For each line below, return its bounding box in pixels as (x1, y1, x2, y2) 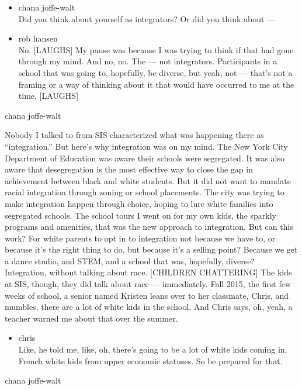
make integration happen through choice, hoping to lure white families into (5, 197, 273, 209)
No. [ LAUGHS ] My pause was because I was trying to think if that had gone (18, 43, 294, 56)
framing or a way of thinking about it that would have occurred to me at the (18, 78, 294, 90)
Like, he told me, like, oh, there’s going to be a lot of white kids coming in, (18, 343, 287, 356)
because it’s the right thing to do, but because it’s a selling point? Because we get (5, 243, 298, 256)
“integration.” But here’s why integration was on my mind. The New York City (5, 140, 288, 152)
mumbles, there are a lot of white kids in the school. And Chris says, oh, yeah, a (5, 301, 293, 313)
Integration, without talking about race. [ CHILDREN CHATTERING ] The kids (5, 266, 292, 278)
